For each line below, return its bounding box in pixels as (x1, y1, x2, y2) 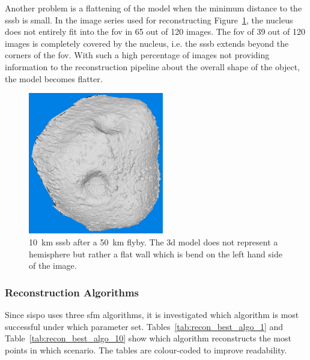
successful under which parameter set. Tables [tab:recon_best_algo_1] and (5, 320, 284, 332)
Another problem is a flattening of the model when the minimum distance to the (5, 2, 302, 14)
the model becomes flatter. (5, 72, 103, 85)
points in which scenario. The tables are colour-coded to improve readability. (5, 343, 287, 356)
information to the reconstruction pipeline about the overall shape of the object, (5, 60, 300, 73)
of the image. (29, 259, 77, 272)
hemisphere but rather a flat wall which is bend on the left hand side (29, 247, 282, 260)
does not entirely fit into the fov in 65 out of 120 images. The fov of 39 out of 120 (5, 25, 305, 38)
